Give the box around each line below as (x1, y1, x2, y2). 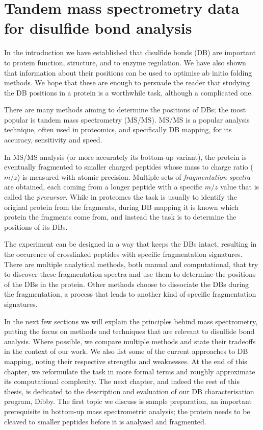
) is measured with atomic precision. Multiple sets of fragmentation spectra (17, 171, 251, 182)
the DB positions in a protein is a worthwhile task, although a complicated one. (4, 87, 253, 98)
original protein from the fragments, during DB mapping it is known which (4, 201, 239, 212)
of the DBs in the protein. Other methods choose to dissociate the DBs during (4, 278, 249, 289)
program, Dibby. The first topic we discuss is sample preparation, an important (4, 396, 252, 407)
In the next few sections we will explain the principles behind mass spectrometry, (4, 316, 258, 326)
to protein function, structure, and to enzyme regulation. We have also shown (4, 57, 246, 67)
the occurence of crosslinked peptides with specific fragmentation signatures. (4, 249, 243, 259)
